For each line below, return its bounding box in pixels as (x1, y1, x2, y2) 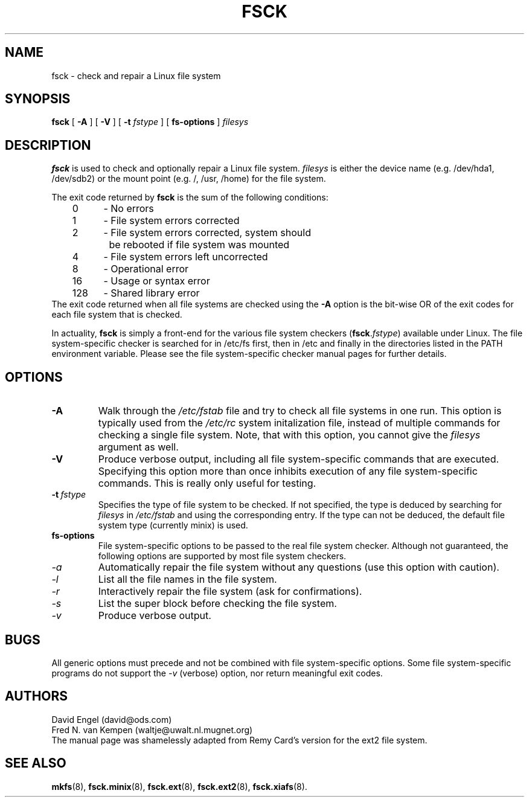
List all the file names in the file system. (98, 573, 277, 586)
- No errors (103, 202, 154, 215)
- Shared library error (103, 287, 200, 300)
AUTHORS (5, 688, 68, 704)
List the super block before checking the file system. (98, 597, 337, 610)
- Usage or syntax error (103, 275, 210, 287)
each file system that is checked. (51, 309, 182, 320)
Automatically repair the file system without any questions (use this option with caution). (98, 561, 499, 574)
